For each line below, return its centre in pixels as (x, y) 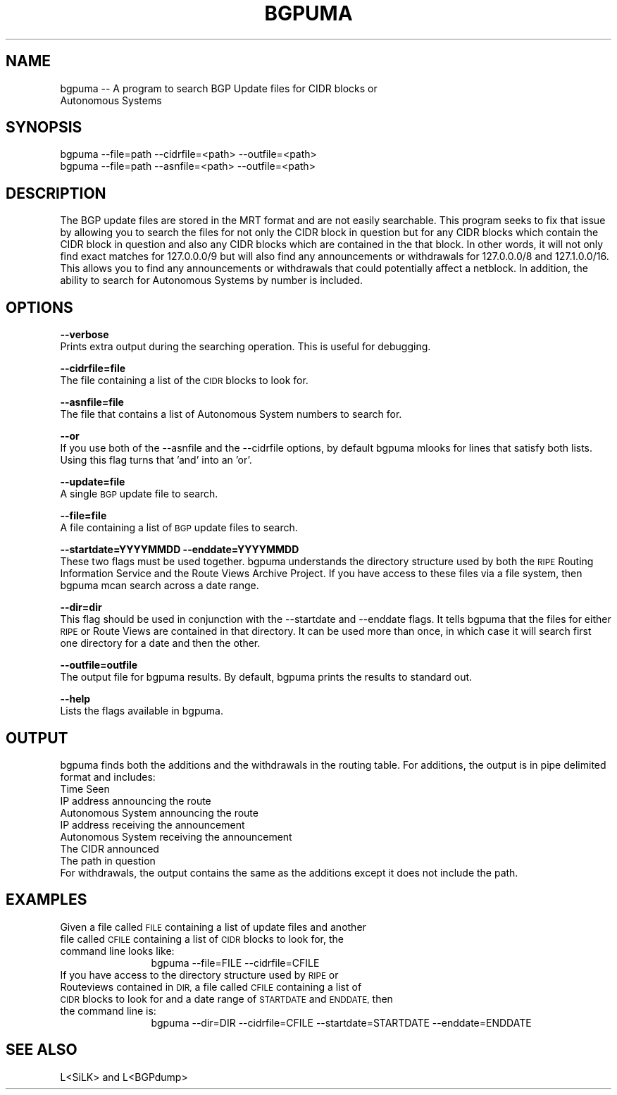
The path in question (108, 860)
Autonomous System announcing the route (159, 812)
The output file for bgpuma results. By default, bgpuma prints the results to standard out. (266, 677)
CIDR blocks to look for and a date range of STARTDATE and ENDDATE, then (226, 998)
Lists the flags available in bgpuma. (142, 711)
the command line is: (108, 1010)
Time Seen (85, 788)
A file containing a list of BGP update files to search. (179, 528)
